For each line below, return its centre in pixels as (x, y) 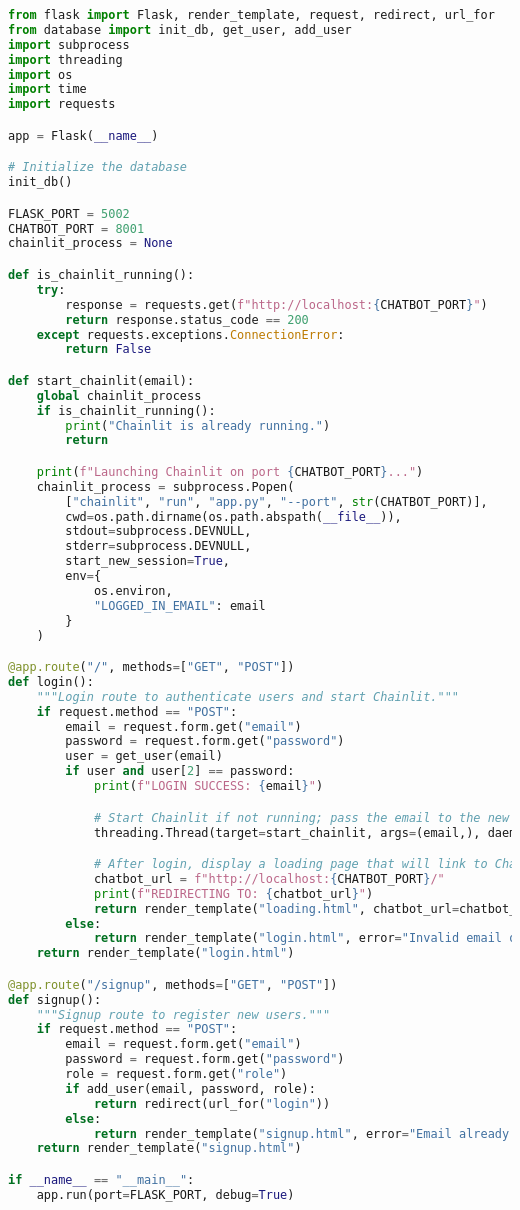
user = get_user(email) (144, 756)
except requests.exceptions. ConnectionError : (190, 334)
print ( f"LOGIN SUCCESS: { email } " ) (208, 786)
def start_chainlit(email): (101, 380)
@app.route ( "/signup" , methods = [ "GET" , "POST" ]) (173, 984)
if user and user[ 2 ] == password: (180, 771)
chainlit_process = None (90, 243)
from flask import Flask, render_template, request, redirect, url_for (251, 15)
